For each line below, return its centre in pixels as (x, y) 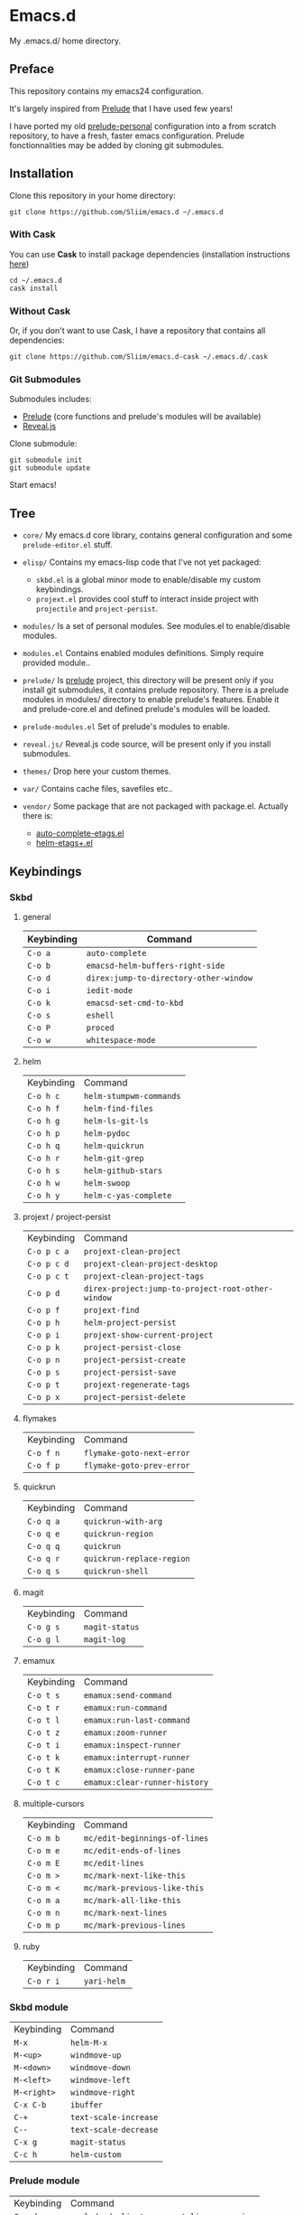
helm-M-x (89, 2043)
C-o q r (43, 1558)
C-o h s (43, 1170)
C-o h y (43, 1195)
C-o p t (43, 1384)
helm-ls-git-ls (116, 1121)
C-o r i (43, 1981)
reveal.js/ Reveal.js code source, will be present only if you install (147, 744)
